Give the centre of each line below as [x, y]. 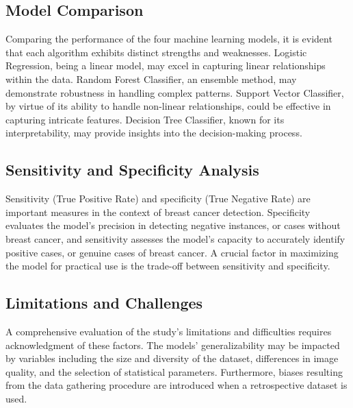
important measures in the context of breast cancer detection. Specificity [158, 212]
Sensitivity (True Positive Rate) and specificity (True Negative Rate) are [158, 199]
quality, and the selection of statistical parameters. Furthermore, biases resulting [174, 371]
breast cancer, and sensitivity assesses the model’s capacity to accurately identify [175, 238]
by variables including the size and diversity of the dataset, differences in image [172, 358]
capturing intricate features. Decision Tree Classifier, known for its [145, 119]
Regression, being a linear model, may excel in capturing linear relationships [166, 65]
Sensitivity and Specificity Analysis [132, 170]
